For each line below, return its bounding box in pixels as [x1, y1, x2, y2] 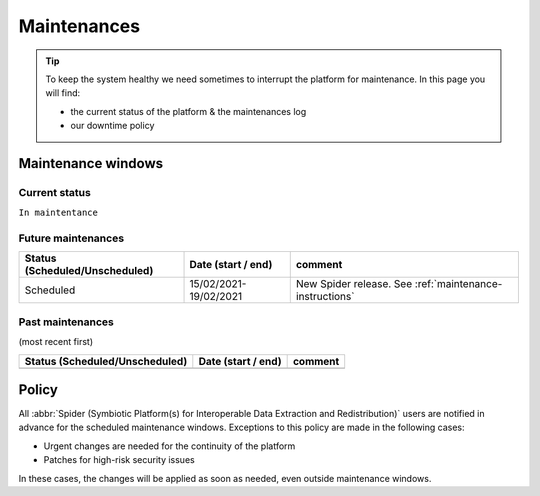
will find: [45, 87, 81, 99]
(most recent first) [18, 336, 94, 348]
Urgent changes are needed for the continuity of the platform [43, 440, 296, 452]
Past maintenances [18, 315, 114, 329]
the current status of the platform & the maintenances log [70, 105, 307, 117]
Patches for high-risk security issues [43, 454, 195, 466]
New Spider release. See [295, 277, 413, 291]
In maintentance [18, 207, 99, 219]
